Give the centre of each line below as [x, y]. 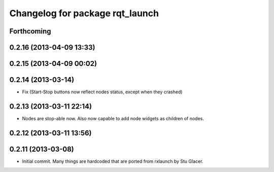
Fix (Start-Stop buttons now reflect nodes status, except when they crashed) [102, 92]
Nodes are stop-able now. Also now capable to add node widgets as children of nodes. [113, 119]
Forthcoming [30, 31]
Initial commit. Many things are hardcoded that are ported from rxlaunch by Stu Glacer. [113, 161]
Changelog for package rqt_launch [84, 13]
